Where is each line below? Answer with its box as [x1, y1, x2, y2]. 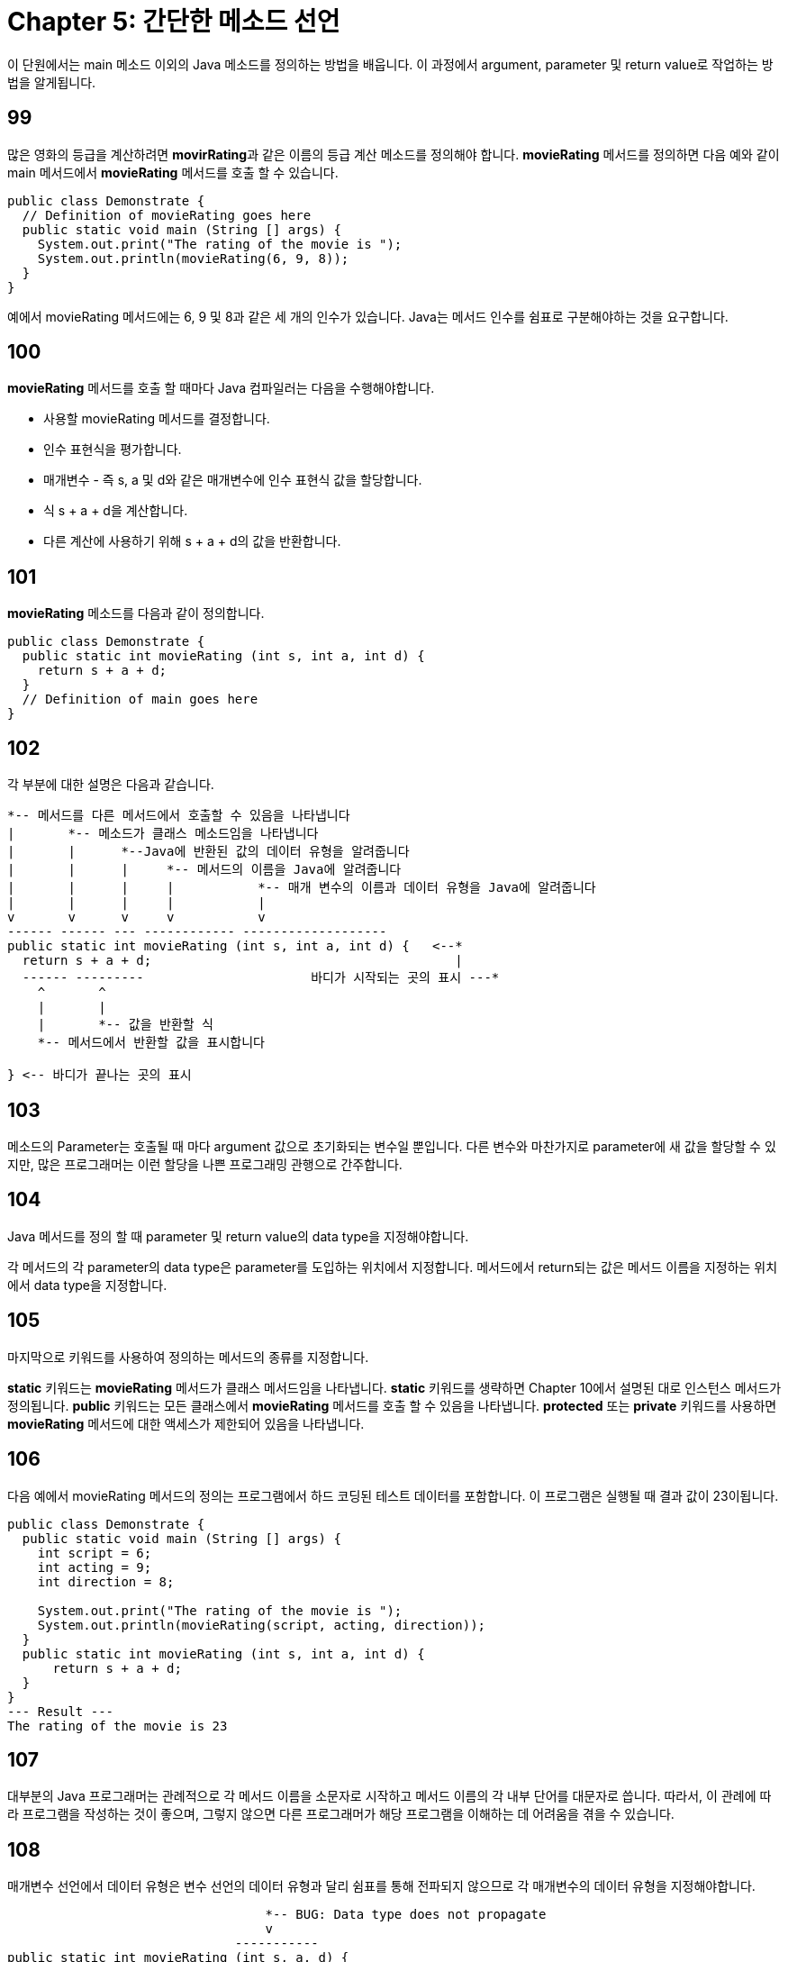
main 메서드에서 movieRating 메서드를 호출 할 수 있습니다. [7, 164, 339, 180]
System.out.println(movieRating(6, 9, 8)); [37, 250, 349, 266]
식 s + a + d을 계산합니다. [43, 503, 188, 519]
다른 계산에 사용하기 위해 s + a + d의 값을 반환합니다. [43, 533, 341, 550]
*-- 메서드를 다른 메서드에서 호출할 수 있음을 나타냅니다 [7, 808, 350, 823]
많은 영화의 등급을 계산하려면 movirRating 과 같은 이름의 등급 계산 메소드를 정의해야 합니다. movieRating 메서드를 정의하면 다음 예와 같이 [7, 146, 780, 162]
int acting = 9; [37, 1559, 152, 1575]
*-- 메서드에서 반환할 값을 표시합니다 [37, 1035, 265, 1050]
